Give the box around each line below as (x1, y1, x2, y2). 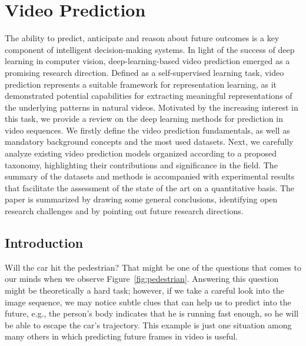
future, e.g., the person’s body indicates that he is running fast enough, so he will (5, 307, 299, 320)
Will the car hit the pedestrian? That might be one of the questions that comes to (5, 261, 301, 273)
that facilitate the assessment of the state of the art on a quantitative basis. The (5, 181, 295, 194)
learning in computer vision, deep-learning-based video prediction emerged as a (5, 55, 290, 67)
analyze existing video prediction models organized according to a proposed (5, 147, 277, 159)
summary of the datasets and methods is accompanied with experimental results (5, 170, 295, 182)
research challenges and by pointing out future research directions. (5, 205, 244, 217)
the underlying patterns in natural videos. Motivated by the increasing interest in (5, 101, 298, 113)
